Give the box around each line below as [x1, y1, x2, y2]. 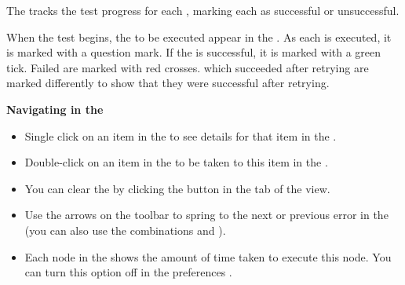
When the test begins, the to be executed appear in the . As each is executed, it [6, 28, 392, 45]
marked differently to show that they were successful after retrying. [6, 75, 330, 91]
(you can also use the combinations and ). [24, 221, 226, 238]
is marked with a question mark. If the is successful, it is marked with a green [6, 44, 381, 60]
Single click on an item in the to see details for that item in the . [24, 127, 337, 144]
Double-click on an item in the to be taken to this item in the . [24, 154, 328, 170]
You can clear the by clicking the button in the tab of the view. [24, 180, 330, 196]
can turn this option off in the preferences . [24, 264, 232, 280]
